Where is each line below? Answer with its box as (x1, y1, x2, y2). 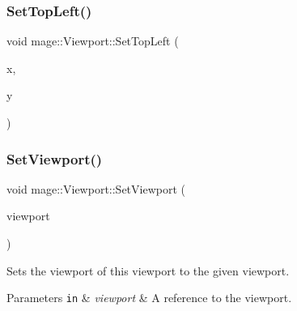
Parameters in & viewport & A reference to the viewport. (6, 289, 292, 306)
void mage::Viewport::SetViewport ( (6, 180, 185, 197)
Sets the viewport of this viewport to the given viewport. (6, 262, 290, 279)
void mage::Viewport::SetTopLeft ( (6, 32, 179, 49)
